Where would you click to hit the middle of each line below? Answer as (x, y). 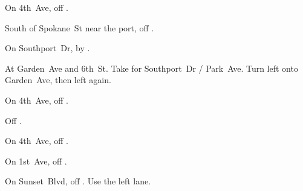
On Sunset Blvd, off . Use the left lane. (78, 181)
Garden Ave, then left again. (58, 80)
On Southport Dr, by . (47, 48)
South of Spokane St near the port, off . (80, 27)
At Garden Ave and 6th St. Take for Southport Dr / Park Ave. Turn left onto (151, 68)
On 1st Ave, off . (36, 161)
